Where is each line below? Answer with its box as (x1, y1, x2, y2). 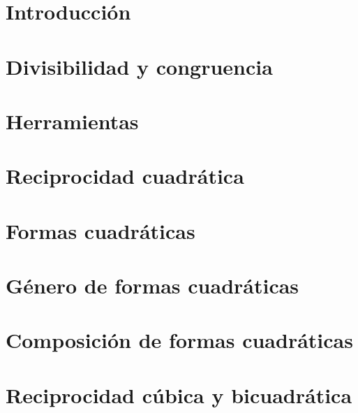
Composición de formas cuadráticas (6, 326, 353, 354)
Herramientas (6, 106, 139, 135)
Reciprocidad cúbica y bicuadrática (6, 380, 352, 409)
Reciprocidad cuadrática (6, 161, 244, 190)
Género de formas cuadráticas (6, 271, 299, 300)
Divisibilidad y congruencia (6, 52, 273, 80)
